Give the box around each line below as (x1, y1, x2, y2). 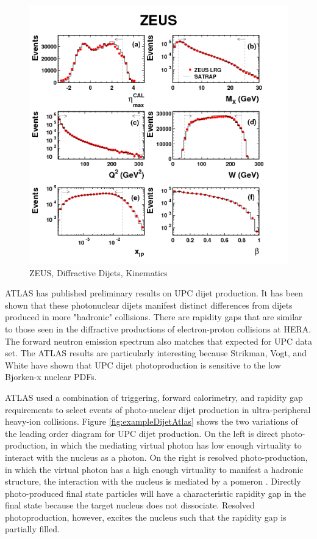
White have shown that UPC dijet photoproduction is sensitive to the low (5, 358, 281, 371)
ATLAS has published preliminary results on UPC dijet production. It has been (5, 287, 304, 299)
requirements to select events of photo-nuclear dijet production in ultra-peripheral (5, 403, 311, 416)
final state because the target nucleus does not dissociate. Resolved (5, 499, 255, 512)
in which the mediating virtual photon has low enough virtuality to (51, 439, 302, 452)
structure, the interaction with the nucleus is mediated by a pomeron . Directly (5, 475, 301, 488)
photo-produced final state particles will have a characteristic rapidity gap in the (5, 486, 306, 499)
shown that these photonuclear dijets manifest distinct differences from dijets (5, 298, 293, 311)
